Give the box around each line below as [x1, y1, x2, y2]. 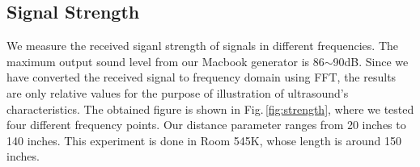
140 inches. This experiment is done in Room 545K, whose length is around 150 [6, 132, 401, 148]
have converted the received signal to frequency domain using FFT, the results [6, 69, 397, 86]
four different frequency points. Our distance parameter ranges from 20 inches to [6, 116, 406, 133]
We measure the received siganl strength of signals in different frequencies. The [6, 37, 399, 54]
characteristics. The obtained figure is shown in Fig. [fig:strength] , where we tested [6, 100, 414, 117]
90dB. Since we [333, 52, 409, 69]
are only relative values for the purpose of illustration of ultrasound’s [6, 84, 349, 101]
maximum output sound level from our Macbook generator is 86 [6, 52, 325, 69]
